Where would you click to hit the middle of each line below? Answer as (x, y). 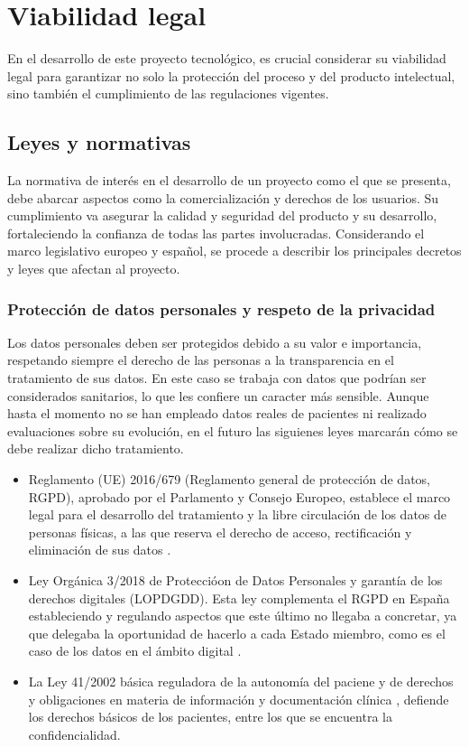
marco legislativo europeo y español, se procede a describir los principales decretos (234, 251)
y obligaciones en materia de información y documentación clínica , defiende (239, 699)
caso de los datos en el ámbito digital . (135, 651)
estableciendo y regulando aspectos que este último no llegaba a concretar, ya (243, 616)
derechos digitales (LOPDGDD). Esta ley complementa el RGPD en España (239, 598)
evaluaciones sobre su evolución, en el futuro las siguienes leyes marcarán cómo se (233, 430)
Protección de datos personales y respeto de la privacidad (221, 308)
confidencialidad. (74, 734)
